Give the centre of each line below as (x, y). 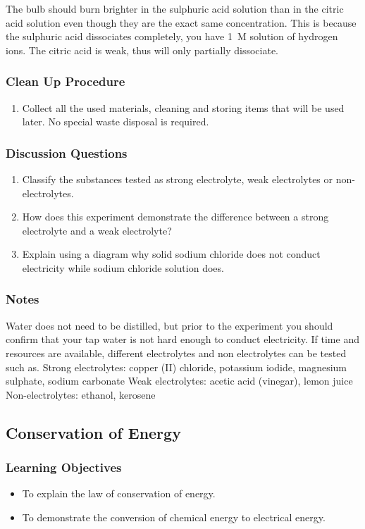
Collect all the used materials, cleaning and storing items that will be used (183, 107)
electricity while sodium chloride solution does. (123, 267)
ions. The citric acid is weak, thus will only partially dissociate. (142, 50)
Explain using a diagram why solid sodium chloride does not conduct (171, 254)
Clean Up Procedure (66, 81)
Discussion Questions (67, 153)
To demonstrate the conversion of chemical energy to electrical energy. (174, 517)
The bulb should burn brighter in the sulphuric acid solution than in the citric (175, 8)
